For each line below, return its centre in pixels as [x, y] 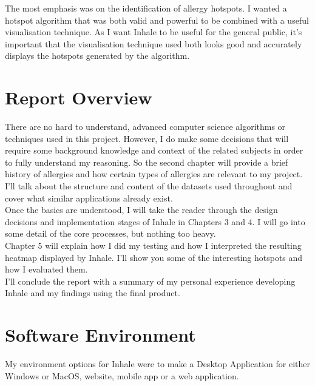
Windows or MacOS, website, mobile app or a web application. [122, 375]
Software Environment [100, 335]
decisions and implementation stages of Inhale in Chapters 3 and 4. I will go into [155, 221]
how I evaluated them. [46, 269]
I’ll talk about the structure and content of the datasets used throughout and [149, 186]
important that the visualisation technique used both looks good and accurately [154, 43]
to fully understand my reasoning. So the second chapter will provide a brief [147, 162]
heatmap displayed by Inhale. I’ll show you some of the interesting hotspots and [154, 257]
